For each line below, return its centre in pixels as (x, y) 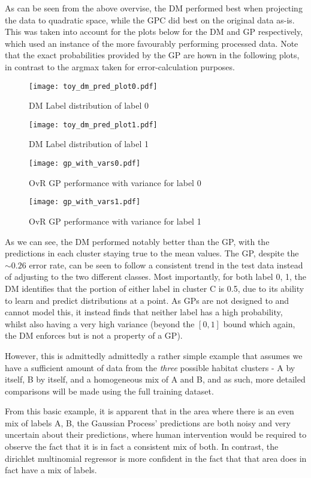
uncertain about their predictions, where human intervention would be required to (156, 434)
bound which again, (259, 323)
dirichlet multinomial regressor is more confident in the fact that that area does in (156, 458)
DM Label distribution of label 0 (89, 105)
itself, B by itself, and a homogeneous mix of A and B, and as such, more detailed (155, 379)
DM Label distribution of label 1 (89, 144)
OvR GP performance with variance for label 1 (115, 221)
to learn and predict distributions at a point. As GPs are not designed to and (147, 300)
